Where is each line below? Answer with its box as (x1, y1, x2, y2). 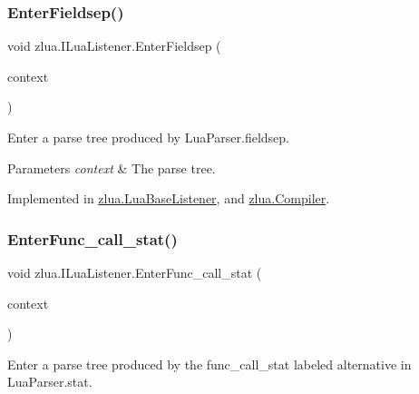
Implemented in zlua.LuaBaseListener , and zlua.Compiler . (7, 189, 330, 208)
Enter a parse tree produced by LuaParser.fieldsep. (7, 128, 290, 146)
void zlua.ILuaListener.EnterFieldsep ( (7, 36, 221, 55)
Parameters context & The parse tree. (7, 158, 216, 177)
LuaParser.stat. (7, 372, 93, 391)
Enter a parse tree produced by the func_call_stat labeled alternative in (7, 354, 412, 373)
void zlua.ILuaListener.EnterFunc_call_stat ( (7, 263, 262, 281)
